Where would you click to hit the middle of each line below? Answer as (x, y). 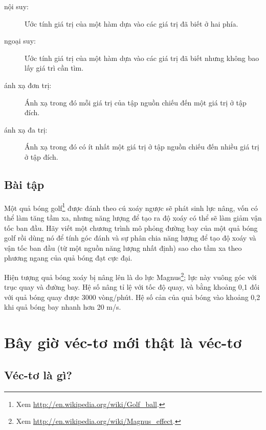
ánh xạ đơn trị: (28, 85)
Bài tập (24, 184)
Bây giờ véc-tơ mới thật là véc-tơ (123, 342)
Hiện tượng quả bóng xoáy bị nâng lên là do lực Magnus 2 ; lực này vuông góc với (130, 276)
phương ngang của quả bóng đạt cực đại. (68, 258)
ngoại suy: (20, 41)
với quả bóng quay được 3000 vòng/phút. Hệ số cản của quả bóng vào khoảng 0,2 (132, 297)
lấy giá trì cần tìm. (54, 68)
